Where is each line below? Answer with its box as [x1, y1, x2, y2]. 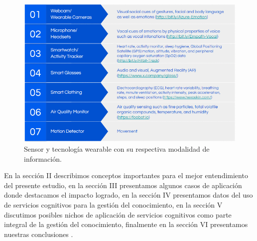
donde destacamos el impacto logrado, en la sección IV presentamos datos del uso [4, 190, 253, 200]
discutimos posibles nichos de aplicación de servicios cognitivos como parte [4, 209, 232, 220]
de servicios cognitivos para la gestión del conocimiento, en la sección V [4, 200, 223, 210]
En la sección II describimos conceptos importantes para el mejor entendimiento [4, 170, 248, 181]
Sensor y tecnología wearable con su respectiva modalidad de [24, 144, 210, 154]
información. [24, 153, 62, 164]
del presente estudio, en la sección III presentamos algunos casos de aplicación [4, 180, 242, 190]
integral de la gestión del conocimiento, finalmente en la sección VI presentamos [4, 219, 248, 230]
